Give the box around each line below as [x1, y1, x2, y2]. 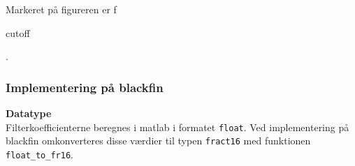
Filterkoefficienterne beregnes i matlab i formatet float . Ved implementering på [6, 119, 349, 134]
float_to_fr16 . [6, 146, 73, 161]
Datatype [6, 106, 52, 120]
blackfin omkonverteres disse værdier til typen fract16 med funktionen [6, 133, 311, 148]
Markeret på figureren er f [6, 2, 117, 16]
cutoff [6, 25, 30, 40]
